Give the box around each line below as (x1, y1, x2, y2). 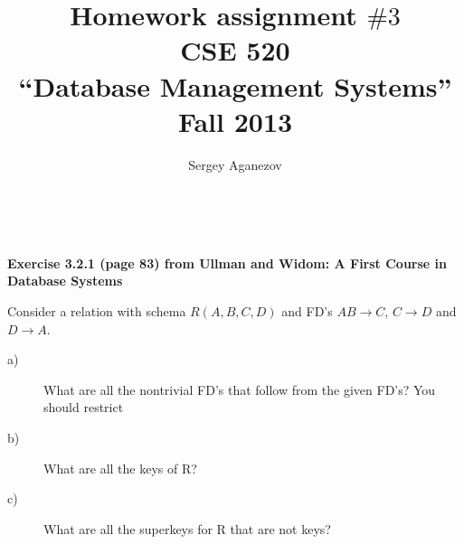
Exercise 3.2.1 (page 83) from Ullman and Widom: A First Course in (7, 253, 447, 272)
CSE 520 (180, 32, 290, 69)
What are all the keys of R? (43, 458, 197, 477)
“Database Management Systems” (18, 67, 452, 104)
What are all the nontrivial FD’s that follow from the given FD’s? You (43, 380, 436, 399)
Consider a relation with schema (7, 302, 186, 321)
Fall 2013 (177, 102, 293, 139)
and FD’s (281, 302, 333, 321)
